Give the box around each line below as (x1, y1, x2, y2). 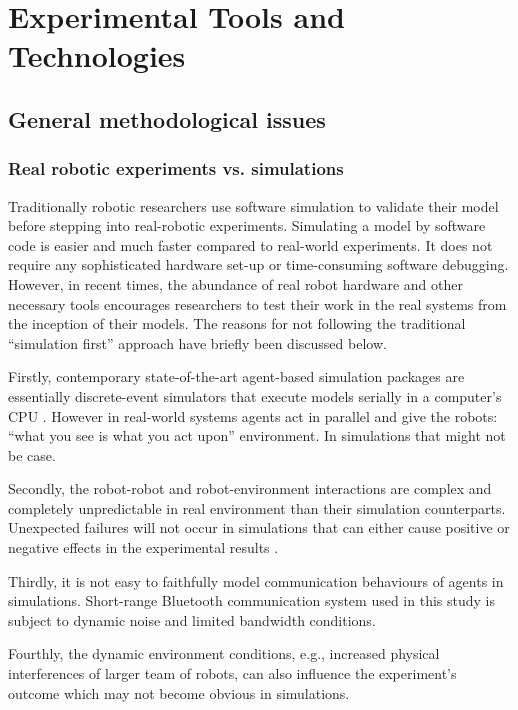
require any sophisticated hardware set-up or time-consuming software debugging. (8, 254, 509, 275)
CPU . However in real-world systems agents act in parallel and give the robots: (8, 405, 498, 426)
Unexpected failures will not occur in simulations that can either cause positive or (8, 517, 510, 538)
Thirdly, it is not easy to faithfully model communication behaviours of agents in (8, 570, 504, 591)
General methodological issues (8, 103, 326, 134)
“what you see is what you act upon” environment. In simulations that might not (8, 425, 506, 446)
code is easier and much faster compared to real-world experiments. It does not (8, 234, 493, 255)
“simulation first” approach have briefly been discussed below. (8, 332, 387, 353)
